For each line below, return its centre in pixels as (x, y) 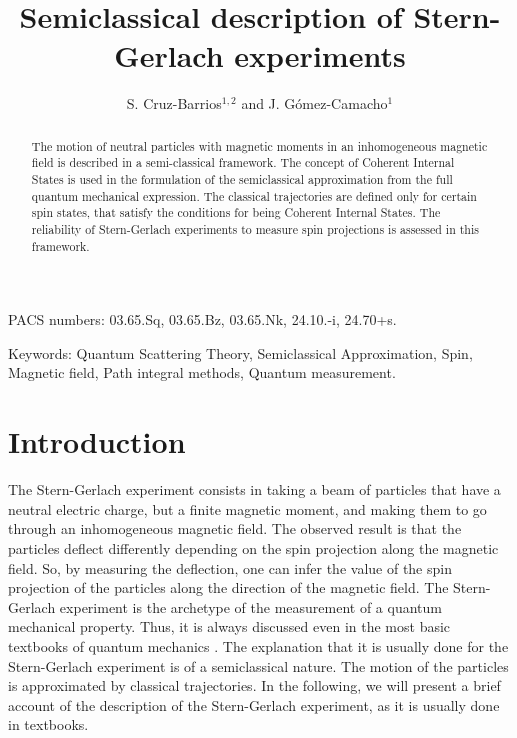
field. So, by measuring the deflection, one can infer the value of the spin (230, 567)
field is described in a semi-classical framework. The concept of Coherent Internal (243, 162)
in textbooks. (48, 724)
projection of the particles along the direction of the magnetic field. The (228, 587)
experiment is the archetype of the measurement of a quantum (250, 606)
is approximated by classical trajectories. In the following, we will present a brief (254, 685)
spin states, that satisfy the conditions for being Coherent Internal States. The (236, 212)
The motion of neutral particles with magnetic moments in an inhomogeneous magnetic (259, 145)
